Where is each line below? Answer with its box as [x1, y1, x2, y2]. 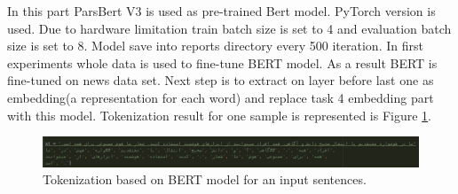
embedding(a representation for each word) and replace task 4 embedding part [7, 88, 434, 106]
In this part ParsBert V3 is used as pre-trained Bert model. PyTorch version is [7, 2, 436, 19]
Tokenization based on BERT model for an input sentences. [43, 170, 367, 189]
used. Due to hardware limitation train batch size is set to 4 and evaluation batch [7, 19, 452, 37]
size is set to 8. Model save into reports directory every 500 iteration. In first [7, 36, 423, 55]
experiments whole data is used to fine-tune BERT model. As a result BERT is [7, 53, 438, 72]
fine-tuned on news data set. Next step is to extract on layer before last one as [7, 71, 434, 89]
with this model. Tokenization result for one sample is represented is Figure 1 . [7, 105, 432, 124]
